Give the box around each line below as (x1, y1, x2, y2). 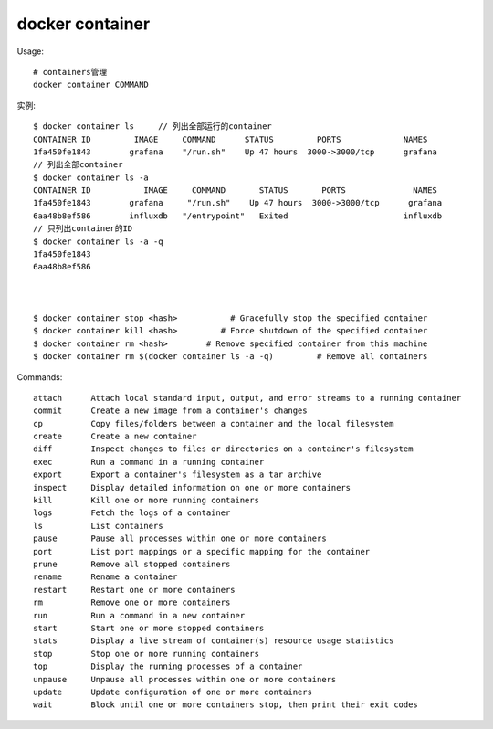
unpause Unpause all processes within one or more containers (33, 674, 337, 684)
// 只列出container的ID (33, 224, 133, 234)
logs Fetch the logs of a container (33, 508, 231, 518)
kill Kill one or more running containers (33, 495, 260, 506)
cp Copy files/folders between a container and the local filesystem (33, 418, 394, 428)
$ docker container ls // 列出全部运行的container (33, 121, 273, 132)
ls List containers (33, 521, 163, 531)
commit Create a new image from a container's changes (33, 406, 308, 416)
